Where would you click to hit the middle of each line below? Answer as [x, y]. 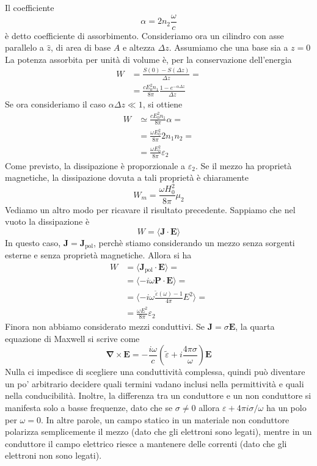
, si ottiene [162, 104]
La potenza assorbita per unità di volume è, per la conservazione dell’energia [148, 59]
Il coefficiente [30, 7]
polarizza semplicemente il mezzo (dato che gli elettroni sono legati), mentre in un [158, 431]
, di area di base [81, 47]
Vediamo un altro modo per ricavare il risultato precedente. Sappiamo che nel [150, 209]
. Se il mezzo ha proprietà [244, 165]
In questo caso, [33, 242]
